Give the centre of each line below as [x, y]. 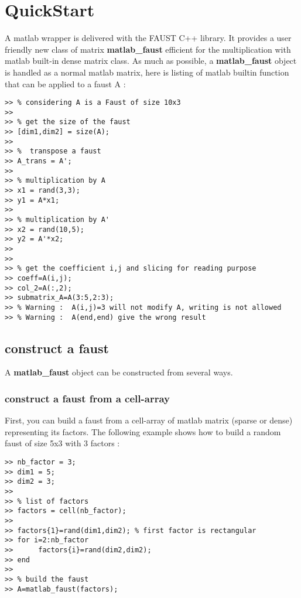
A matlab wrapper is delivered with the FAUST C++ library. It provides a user [148, 38]
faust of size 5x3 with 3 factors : [62, 443]
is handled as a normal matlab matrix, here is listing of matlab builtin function [147, 72]
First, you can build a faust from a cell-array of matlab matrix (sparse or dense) [149, 420]
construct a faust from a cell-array [88, 398]
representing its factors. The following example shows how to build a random [143, 431]
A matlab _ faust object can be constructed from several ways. [119, 372]
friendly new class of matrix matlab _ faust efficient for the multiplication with [148, 49]
